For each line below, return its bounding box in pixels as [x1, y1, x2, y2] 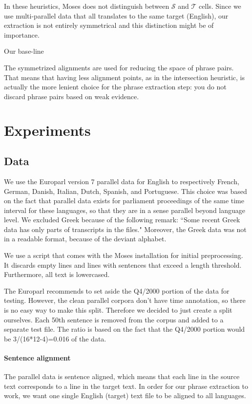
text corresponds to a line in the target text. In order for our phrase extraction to [4, 381, 248, 391]
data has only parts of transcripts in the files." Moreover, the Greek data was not [4, 224, 247, 234]
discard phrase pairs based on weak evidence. [4, 91, 139, 101]
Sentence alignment [4, 353, 71, 363]
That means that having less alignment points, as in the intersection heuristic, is [4, 72, 245, 82]
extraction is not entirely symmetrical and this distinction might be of [4, 20, 214, 30]
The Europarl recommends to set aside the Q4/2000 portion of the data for [4, 285, 230, 296]
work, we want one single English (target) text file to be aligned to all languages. [4, 390, 246, 401]
